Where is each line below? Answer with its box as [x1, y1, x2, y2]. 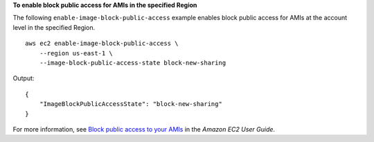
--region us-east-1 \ [39, 49, 114, 57]
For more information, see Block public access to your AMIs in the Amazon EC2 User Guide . [12, 125, 276, 133]
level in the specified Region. [12, 23, 96, 31]
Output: [12, 74, 35, 82]
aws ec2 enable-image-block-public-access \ [25, 39, 179, 48]
